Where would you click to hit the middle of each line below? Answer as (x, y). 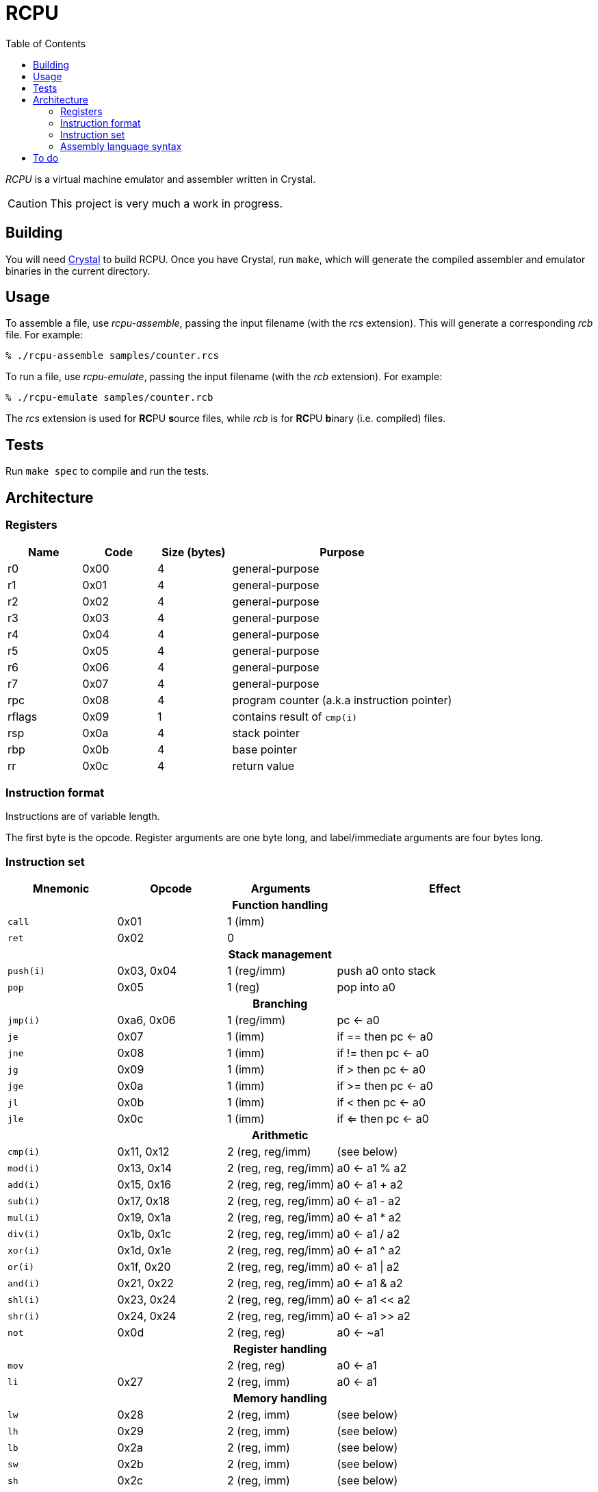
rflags (23, 716)
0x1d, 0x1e (144, 1250)
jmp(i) (24, 1020)
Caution (28, 203)
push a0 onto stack (386, 971)
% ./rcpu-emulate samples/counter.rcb (109, 398)
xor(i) (24, 1250)
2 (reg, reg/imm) (269, 1152)
